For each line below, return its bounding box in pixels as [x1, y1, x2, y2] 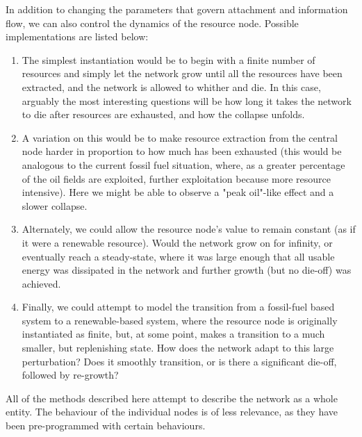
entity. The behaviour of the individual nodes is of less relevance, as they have [6, 404, 338, 419]
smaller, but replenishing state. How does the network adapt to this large [22, 340, 334, 355]
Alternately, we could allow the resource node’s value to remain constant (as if [22, 222, 356, 236]
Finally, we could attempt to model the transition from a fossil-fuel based [22, 299, 335, 314]
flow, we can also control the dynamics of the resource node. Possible [6, 15, 299, 30]
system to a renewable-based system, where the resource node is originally [22, 313, 338, 327]
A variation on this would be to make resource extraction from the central [22, 130, 338, 145]
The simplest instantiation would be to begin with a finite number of [22, 52, 315, 67]
